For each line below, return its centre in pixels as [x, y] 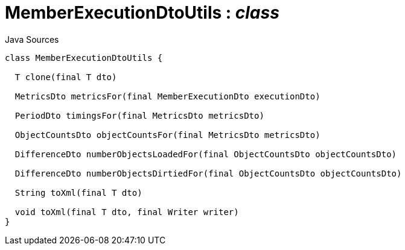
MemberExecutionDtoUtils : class [142, 13]
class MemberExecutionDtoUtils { [84, 58]
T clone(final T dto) [66, 77]
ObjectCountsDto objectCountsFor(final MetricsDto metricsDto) [167, 135]
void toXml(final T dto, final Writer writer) [127, 212]
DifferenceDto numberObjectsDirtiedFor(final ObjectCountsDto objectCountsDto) [208, 173]
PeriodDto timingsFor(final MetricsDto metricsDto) [139, 115]
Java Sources [32, 39]
